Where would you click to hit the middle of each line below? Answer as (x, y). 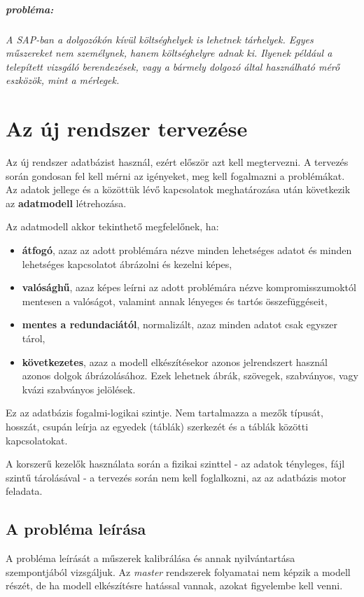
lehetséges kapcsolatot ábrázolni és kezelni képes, (127, 264)
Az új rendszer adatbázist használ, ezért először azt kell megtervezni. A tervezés (177, 162)
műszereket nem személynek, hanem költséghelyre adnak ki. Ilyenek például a (169, 53)
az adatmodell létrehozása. (66, 203)
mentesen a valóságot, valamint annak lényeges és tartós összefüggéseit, (175, 301)
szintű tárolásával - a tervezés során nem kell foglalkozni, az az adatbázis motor (176, 477)
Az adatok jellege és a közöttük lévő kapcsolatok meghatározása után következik (178, 189)
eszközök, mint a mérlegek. (63, 80)
